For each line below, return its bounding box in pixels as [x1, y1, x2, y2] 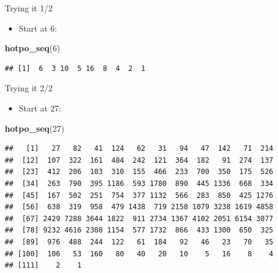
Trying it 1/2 [5, 2, 53, 14]
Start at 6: [18, 21, 57, 34]
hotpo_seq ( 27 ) [5, 122, 65, 134]
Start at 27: [18, 101, 61, 114]
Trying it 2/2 [5, 82, 53, 94]
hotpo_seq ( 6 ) [5, 42, 61, 54]
